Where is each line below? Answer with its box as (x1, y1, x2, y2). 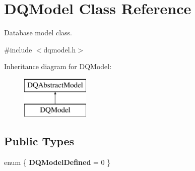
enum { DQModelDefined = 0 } (4, 157, 111, 167)
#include (4, 44, 32, 54)
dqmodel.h (43, 44, 76, 54)
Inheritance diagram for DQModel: (4, 61, 112, 72)
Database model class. (4, 27, 72, 38)
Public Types (4, 133, 75, 149)
